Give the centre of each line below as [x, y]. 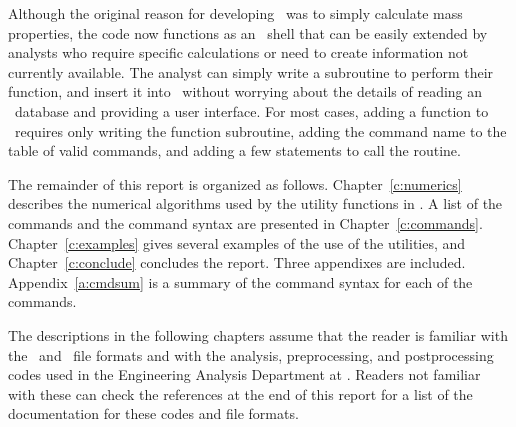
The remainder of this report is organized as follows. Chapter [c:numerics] [235, 183]
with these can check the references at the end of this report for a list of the [240, 393]
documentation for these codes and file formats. [153, 413]
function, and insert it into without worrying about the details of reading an [245, 91]
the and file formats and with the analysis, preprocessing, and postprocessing [251, 354]
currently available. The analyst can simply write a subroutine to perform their [251, 71]
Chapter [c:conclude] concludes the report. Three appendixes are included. [237, 262]
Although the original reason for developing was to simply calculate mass [235, 13]
